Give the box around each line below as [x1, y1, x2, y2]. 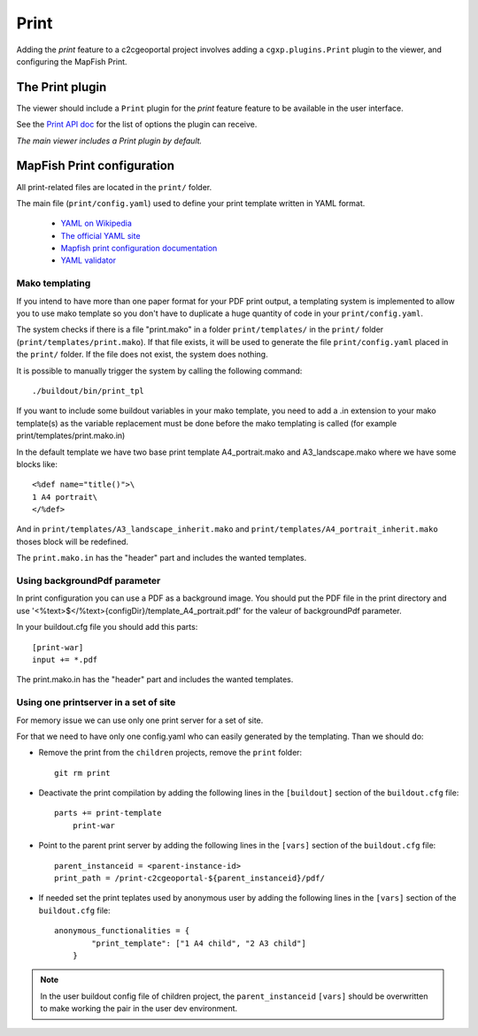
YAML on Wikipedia [60, 218, 133, 229]
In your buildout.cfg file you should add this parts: [16, 622, 198, 633]
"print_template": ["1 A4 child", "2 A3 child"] [91, 938, 307, 948]
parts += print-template [54, 808, 162, 818]
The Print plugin [16, 80, 107, 95]
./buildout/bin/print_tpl [32, 386, 145, 395]
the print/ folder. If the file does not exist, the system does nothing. [16, 349, 269, 360]
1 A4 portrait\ [32, 492, 98, 502]
